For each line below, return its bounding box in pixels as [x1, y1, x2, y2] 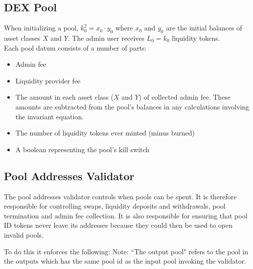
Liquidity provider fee [15, 75, 81, 85]
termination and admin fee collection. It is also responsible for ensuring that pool [4, 210, 248, 220]
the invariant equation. [15, 111, 84, 121]
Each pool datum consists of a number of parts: [4, 42, 147, 53]
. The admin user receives [68, 33, 145, 43]
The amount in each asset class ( [15, 92, 114, 102]
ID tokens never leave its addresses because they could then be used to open [4, 220, 233, 230]
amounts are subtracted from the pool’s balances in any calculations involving [15, 101, 250, 111]
